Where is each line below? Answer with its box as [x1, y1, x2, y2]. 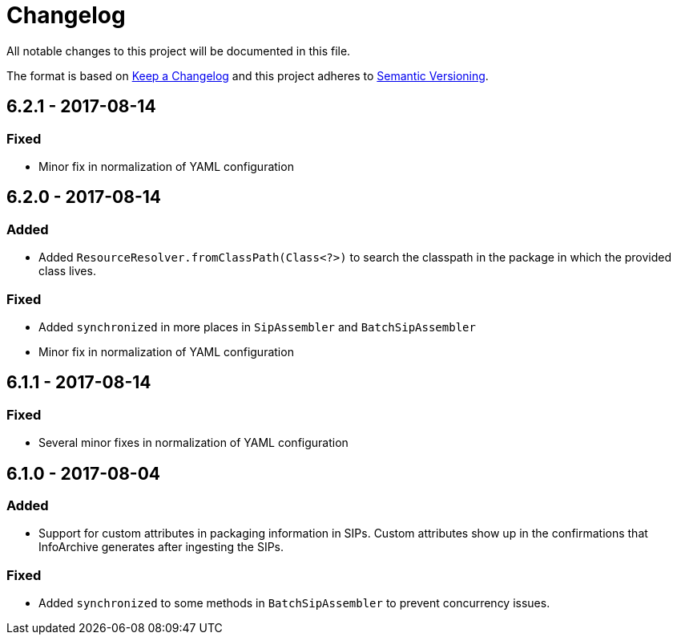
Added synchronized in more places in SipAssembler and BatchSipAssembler [38, 319, 476, 334]
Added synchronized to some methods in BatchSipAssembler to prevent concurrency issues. [38, 596, 550, 611]
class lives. [38, 264, 96, 278]
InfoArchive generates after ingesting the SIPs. [38, 540, 284, 554]
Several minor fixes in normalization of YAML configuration [38, 436, 349, 450]
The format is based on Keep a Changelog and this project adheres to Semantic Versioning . [6, 68, 489, 83]
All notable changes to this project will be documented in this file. [6, 43, 351, 58]
